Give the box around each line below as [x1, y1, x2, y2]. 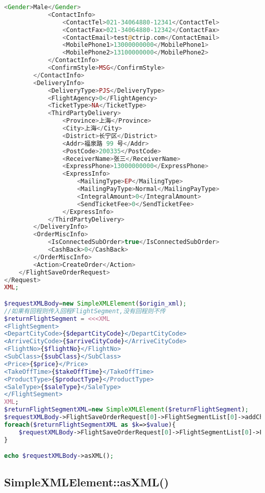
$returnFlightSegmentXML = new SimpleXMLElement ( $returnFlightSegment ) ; [4, 406, 249, 414]
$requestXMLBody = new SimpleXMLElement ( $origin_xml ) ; [4, 299, 187, 307]
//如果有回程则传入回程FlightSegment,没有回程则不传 [4, 307, 166, 315]
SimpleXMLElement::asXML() [4, 474, 169, 490]
